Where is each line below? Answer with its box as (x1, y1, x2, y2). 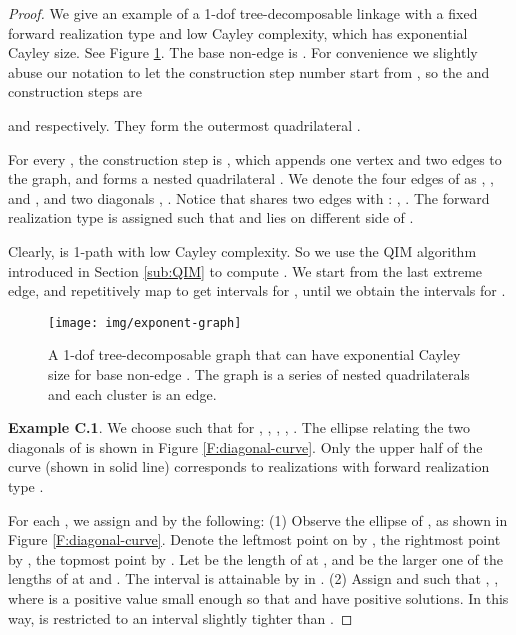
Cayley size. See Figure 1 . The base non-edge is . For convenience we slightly (8, 42, 478, 63)
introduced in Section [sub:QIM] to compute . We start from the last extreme (8, 260, 483, 281)
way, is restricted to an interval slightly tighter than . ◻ (8, 607, 353, 628)
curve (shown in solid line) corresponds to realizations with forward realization (8, 456, 490, 477)
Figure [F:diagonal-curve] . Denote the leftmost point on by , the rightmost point (8, 529, 501, 550)
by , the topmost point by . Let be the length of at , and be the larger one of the (8, 548, 504, 569)
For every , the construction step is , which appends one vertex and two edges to (8, 148, 502, 169)
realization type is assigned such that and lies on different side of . (8, 207, 414, 228)
